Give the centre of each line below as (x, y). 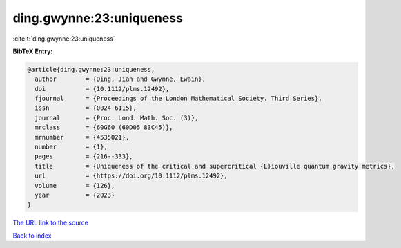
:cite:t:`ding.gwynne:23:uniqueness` (64, 39)
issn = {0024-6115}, (86, 108)
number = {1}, (71, 147)
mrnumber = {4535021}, (82, 137)
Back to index (32, 236)
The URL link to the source (51, 223)
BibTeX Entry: (33, 51)
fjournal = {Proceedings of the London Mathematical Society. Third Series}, (178, 99)
